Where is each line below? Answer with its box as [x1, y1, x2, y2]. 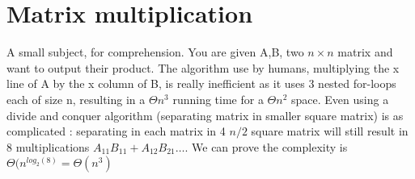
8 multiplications [6, 138, 90, 155]
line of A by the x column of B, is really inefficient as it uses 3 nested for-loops [6, 75, 396, 92]
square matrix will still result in [251, 123, 409, 139]
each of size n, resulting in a [6, 90, 146, 107]
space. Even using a [291, 90, 389, 107]
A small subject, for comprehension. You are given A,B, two [6, 44, 304, 60]
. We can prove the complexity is [184, 138, 348, 155]
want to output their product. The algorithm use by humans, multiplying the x [6, 59, 400, 76]
